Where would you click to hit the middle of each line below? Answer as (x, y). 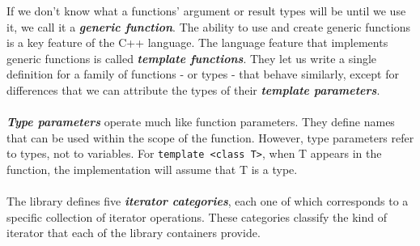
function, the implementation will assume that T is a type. (152, 169)
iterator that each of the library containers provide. (134, 233)
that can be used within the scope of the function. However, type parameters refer (210, 137)
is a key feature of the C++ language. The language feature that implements (197, 42)
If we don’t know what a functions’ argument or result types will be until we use (206, 11)
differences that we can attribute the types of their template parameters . (193, 89)
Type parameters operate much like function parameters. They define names (201, 122)
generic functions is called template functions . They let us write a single (192, 58)
